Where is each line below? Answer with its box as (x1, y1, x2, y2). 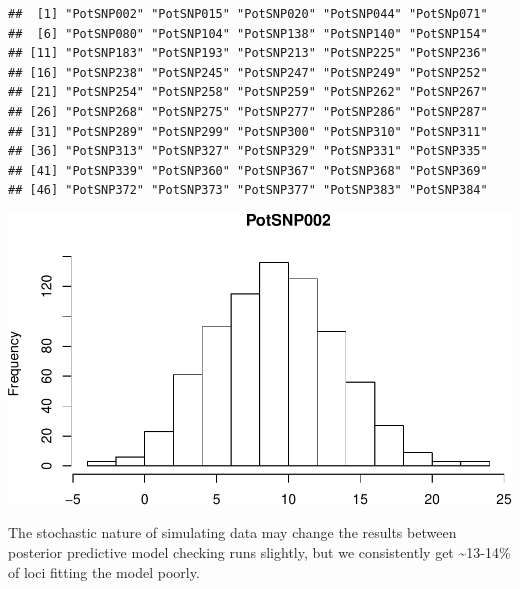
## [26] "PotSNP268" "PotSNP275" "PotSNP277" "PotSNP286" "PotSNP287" (8, 104, 488, 119)
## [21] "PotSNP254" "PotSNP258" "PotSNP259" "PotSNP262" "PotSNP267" (8, 85, 488, 100)
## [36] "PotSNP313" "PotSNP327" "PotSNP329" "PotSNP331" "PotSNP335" (8, 144, 488, 159)
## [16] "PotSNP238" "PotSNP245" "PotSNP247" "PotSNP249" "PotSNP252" (8, 65, 488, 80)
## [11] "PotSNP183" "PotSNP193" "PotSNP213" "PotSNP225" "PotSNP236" (8, 46, 488, 61)
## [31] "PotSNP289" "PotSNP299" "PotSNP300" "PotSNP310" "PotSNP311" (8, 124, 488, 139)
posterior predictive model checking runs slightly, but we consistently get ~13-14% (8, 541, 511, 562)
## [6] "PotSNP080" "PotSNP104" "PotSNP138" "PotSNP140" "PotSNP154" (8, 26, 488, 41)
